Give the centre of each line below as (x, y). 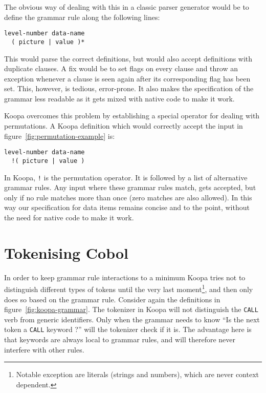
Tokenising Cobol (66, 252)
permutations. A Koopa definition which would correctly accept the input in (124, 126)
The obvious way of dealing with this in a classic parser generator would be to (127, 7)
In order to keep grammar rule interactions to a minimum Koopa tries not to (125, 277)
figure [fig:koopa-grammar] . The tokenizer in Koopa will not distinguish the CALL (131, 309)
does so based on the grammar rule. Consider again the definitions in (112, 299)
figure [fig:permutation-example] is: (60, 136)
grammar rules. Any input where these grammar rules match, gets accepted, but (130, 187)
